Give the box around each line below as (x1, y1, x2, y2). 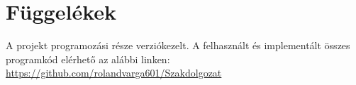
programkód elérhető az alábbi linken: (6, 51, 170, 66)
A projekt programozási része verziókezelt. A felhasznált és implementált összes (6, 38, 350, 53)
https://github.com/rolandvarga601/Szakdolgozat (6, 65, 222, 80)
